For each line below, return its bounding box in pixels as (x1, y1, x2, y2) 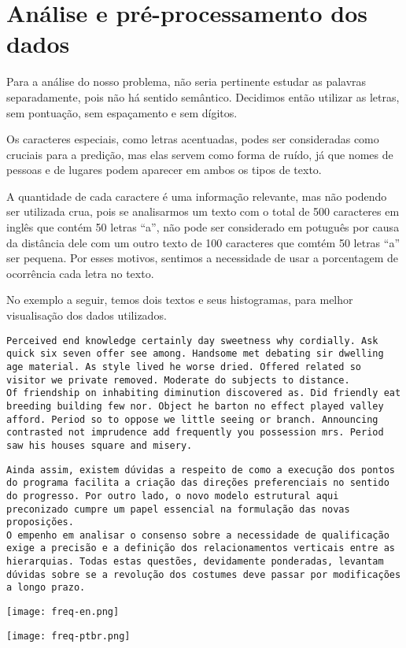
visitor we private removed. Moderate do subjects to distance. (6, 374, 350, 386)
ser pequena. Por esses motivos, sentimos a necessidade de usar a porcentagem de (6, 250, 399, 266)
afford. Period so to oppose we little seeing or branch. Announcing (6, 413, 378, 425)
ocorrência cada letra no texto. (6, 265, 154, 281)
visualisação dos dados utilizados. (6, 307, 167, 324)
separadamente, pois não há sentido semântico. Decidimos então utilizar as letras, (6, 88, 400, 105)
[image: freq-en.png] (6, 606, 120, 618)
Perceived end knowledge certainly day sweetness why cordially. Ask (6, 335, 378, 346)
